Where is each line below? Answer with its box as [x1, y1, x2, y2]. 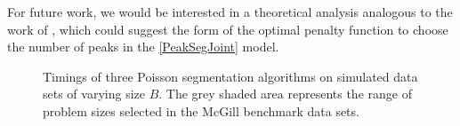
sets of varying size [43, 84, 145, 103]
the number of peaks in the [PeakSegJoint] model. [7, 37, 279, 56]
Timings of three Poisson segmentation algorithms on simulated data [43, 67, 418, 85]
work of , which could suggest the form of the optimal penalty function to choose [7, 20, 448, 38]
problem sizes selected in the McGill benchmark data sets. [43, 101, 359, 120]
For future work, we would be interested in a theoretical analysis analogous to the [7, 3, 453, 20]
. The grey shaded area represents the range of [158, 84, 412, 103]
